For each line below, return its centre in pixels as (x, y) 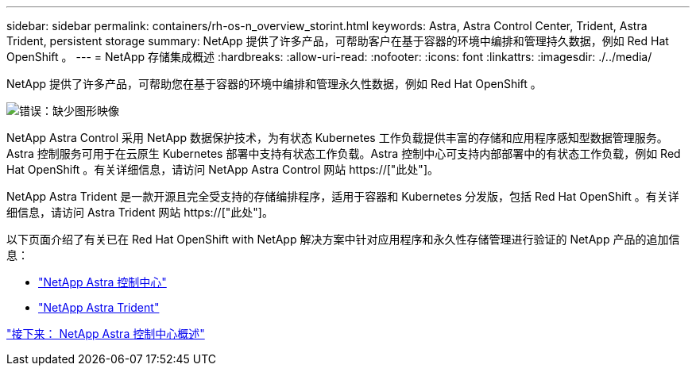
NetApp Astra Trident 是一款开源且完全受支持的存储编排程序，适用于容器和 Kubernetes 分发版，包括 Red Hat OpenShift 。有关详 (343, 196)
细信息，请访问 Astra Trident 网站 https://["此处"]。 (140, 212)
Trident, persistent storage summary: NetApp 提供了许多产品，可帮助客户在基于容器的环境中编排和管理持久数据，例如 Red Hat (338, 41)
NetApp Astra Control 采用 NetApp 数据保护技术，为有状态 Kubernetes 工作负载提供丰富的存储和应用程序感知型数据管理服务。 (337, 138)
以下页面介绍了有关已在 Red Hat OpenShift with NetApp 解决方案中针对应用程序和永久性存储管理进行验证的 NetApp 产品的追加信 (343, 239)
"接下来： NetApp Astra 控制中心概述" (106, 334)
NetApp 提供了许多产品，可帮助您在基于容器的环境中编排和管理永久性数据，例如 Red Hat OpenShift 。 (274, 84)
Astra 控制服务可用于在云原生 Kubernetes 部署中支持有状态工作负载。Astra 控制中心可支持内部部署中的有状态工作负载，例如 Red (344, 153)
